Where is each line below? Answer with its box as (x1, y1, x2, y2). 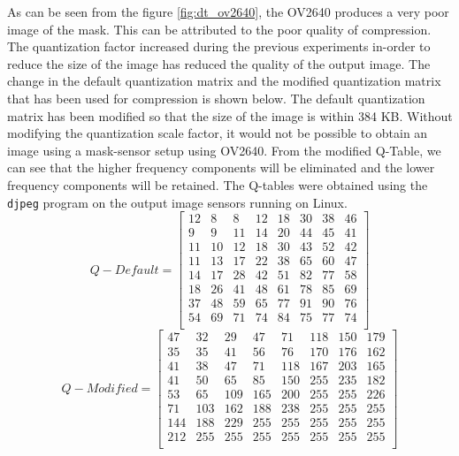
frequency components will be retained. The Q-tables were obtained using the (7, 175, 428, 194)
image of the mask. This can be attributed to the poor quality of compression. (7, 19, 432, 38)
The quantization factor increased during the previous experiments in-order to (7, 37, 431, 56)
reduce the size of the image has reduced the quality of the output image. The (7, 54, 431, 72)
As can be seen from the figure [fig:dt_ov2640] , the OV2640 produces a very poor (7, 3, 449, 20)
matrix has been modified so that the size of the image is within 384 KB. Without (7, 106, 453, 125)
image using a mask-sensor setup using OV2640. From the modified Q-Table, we (7, 141, 441, 159)
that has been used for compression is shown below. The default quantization (7, 88, 425, 107)
